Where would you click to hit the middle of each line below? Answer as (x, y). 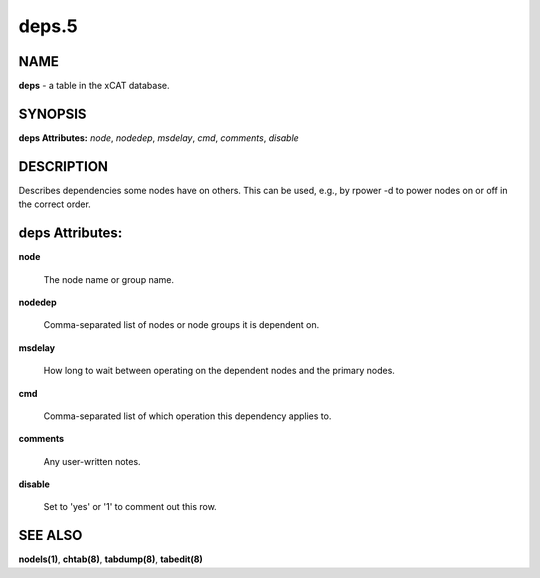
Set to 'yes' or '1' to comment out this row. (130, 507)
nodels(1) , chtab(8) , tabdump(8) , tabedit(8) (111, 559)
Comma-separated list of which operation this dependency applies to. (187, 416)
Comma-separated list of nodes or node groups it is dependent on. (181, 325)
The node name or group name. (109, 279)
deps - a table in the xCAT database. (94, 86)
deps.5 (48, 26)
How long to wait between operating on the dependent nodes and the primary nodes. (219, 371)
